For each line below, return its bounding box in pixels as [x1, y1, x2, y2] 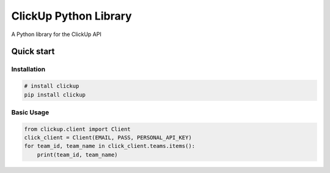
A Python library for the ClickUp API [11, 31, 102, 38]
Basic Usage [11, 108, 50, 116]
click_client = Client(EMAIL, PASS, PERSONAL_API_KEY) [24, 134, 192, 141]
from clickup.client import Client [24, 125, 131, 133]
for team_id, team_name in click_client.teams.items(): [24, 142, 196, 150]
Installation [11, 65, 46, 73]
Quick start [11, 46, 55, 57]
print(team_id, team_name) [37, 151, 119, 158]
